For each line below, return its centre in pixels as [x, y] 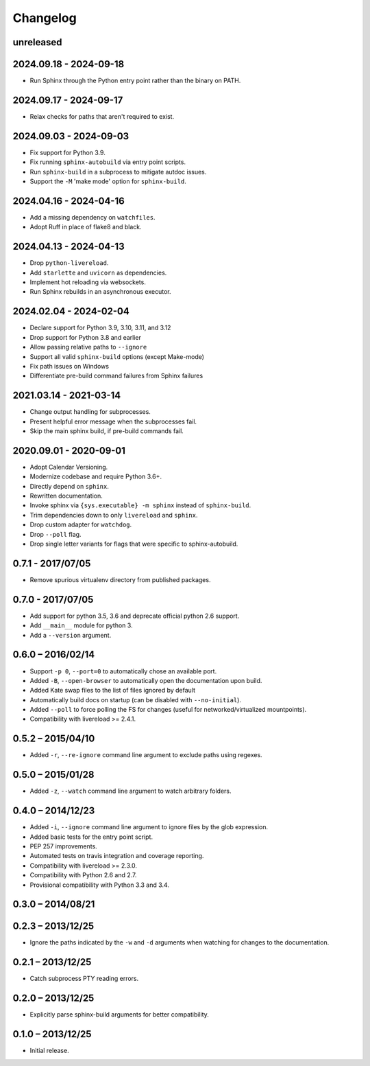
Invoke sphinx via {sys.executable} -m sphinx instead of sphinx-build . [140, 505]
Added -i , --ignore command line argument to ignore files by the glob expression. [149, 827]
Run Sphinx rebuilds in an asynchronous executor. [100, 292]
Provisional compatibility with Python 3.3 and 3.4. [99, 885]
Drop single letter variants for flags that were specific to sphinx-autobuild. [134, 544]
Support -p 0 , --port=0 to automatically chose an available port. [123, 671]
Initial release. [49, 1051]
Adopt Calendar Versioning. [69, 467]
